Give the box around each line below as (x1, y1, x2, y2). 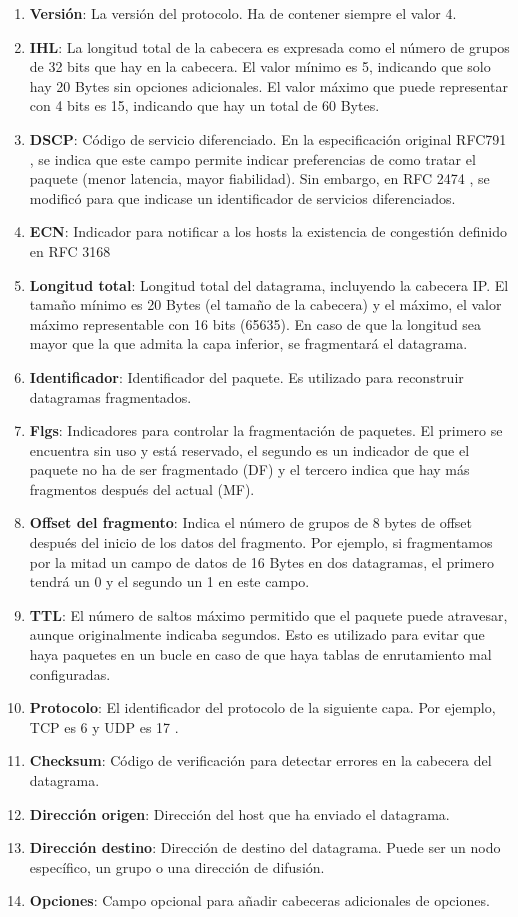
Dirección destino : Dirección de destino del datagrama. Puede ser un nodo (29, 837, 501, 858)
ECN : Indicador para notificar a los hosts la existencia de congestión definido (29, 221, 507, 242)
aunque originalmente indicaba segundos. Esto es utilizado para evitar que (29, 624, 485, 645)
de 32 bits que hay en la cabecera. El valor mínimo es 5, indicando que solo (29, 56, 491, 77)
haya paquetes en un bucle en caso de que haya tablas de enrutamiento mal (29, 644, 492, 665)
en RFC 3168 (29, 240, 111, 261)
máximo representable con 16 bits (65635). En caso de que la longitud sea (29, 313, 482, 334)
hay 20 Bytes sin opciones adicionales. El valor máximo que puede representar (29, 75, 508, 96)
